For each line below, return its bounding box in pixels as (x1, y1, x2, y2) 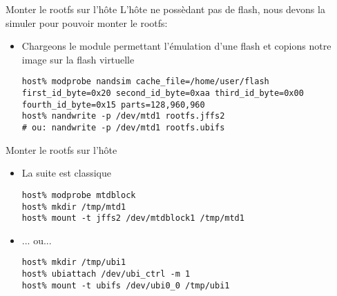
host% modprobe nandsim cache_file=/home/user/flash (21, 77, 269, 87)
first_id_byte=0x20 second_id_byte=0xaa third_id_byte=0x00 (21, 88, 304, 99)
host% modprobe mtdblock (21, 190, 136, 200)
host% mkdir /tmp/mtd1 (21, 201, 126, 212)
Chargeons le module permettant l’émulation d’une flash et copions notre (21, 39, 331, 53)
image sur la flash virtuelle (21, 52, 135, 66)
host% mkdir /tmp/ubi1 (21, 257, 126, 268)
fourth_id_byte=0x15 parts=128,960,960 (21, 99, 205, 110)
